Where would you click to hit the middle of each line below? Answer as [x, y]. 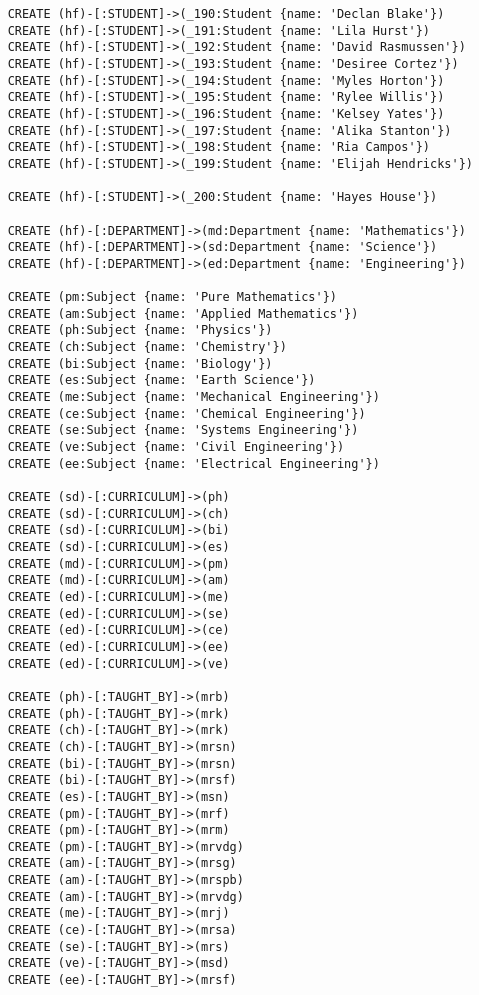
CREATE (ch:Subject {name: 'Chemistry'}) [147, 347]
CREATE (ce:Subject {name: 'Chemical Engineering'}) [186, 413]
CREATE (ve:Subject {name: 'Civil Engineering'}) [176, 447]
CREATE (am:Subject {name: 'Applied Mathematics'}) [183, 313]
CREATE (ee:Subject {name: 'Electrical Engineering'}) [193, 463]
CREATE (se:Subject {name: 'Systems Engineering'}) [183, 430]
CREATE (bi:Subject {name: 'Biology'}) [140, 363]
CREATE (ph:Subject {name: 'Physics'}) [140, 330]
